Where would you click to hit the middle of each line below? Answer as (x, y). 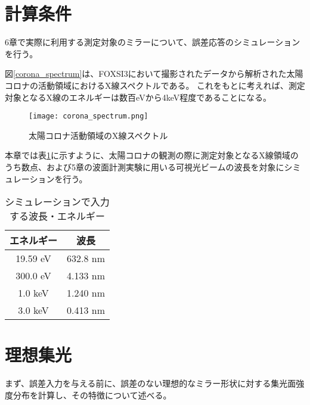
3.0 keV (33, 310)
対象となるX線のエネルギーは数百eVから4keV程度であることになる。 (138, 97)
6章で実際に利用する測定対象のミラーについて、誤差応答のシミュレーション (153, 42)
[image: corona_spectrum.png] (89, 116)
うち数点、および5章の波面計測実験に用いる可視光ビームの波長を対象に (145, 166)
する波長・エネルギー (58, 216)
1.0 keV (33, 293)
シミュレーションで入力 (57, 202)
